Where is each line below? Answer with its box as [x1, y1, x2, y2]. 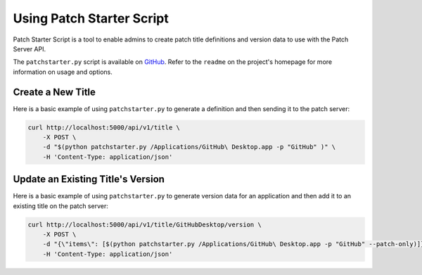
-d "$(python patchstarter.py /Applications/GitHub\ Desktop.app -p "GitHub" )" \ [42, 143, 336, 151]
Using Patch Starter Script [13, 11, 169, 26]
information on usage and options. [13, 68, 113, 76]
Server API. [13, 44, 46, 53]
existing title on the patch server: [13, 201, 108, 210]
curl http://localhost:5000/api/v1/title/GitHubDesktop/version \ [27, 220, 262, 229]
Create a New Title [13, 86, 96, 98]
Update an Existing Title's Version [13, 173, 165, 186]
